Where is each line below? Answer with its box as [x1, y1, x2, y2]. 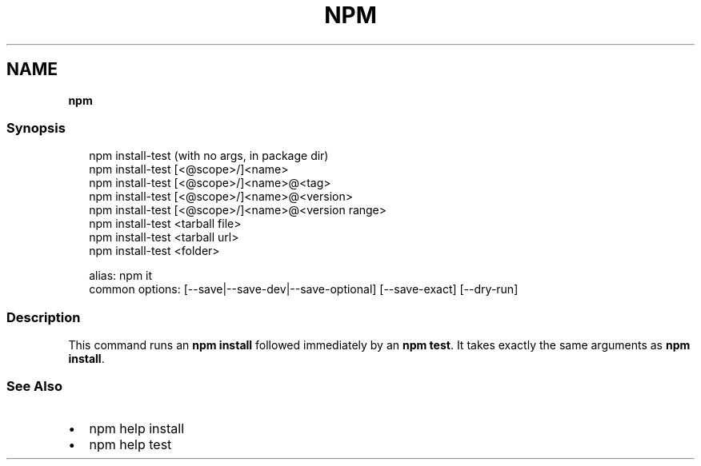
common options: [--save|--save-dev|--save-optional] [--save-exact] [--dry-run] [89, 282, 519, 297]
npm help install [89, 420, 185, 436]
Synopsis [6, 119, 66, 136]
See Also [6, 378, 62, 395]
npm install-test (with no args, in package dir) [89, 149, 329, 163]
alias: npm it [89, 269, 153, 283]
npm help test [89, 436, 172, 452]
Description [6, 309, 81, 325]
